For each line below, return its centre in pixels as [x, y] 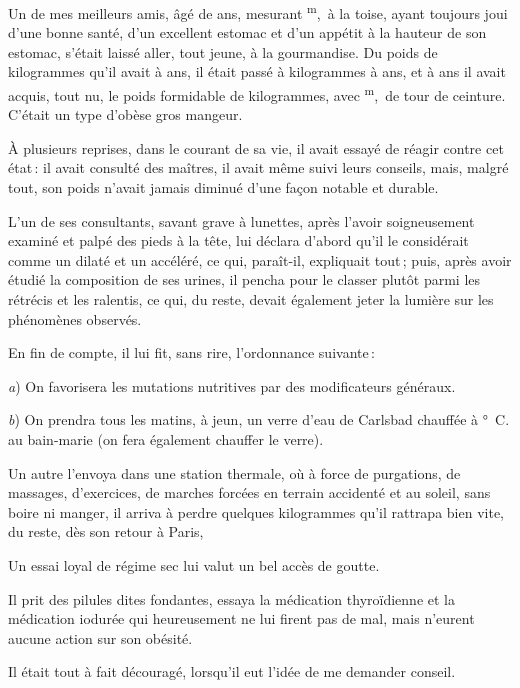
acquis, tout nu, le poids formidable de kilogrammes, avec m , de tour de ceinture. [257, 93]
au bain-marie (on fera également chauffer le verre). [166, 439]
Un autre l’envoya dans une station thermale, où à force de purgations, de [234, 472]
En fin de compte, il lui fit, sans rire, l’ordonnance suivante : [191, 352]
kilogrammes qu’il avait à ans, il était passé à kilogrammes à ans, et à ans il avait [257, 71]
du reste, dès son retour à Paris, [106, 531]
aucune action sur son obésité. [100, 637]
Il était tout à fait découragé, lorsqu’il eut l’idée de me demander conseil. [232, 671]
